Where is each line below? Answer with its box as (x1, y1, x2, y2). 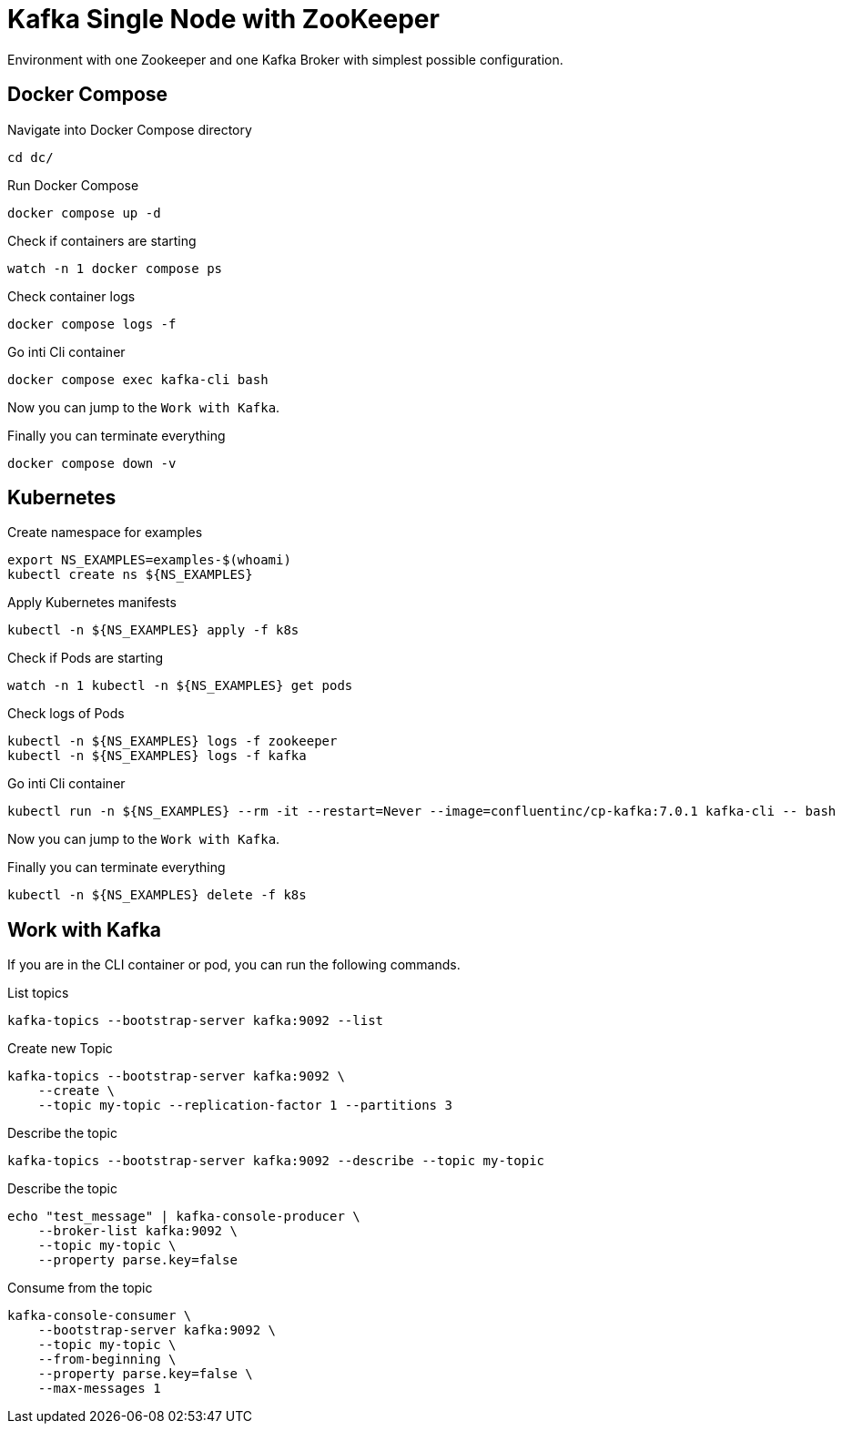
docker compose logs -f (7, 316, 177, 331)
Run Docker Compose (7, 177, 139, 193)
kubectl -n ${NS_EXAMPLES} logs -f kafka (7, 748, 307, 764)
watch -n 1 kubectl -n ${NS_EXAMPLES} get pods (7, 678, 353, 694)
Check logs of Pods (7, 705, 125, 722)
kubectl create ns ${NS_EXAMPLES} (7, 567, 253, 583)
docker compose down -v (7, 455, 177, 471)
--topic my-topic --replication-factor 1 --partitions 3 (37, 1098, 452, 1113)
